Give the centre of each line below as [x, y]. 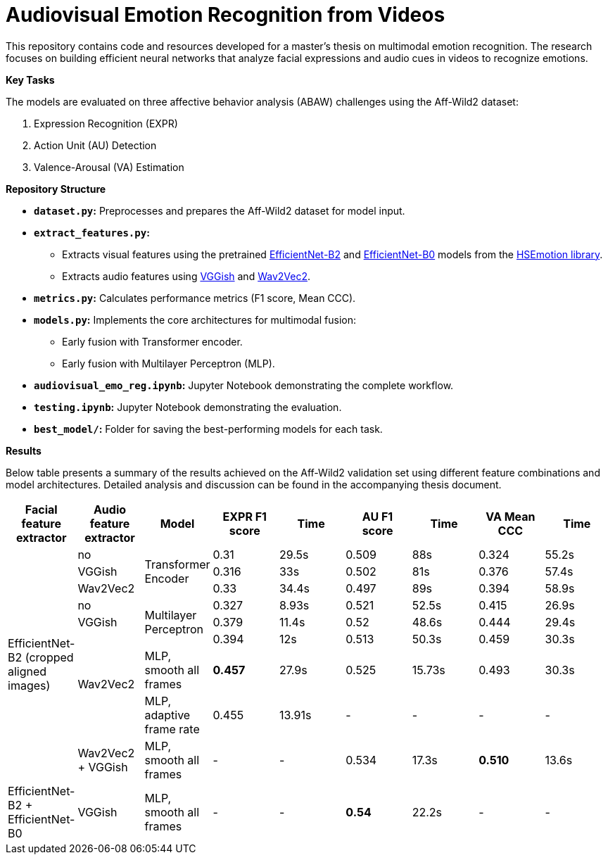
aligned [27, 671]
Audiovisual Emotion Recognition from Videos [226, 15]
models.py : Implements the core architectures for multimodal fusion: [195, 320]
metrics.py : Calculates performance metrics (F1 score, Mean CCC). [195, 298]
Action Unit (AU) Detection [95, 145]
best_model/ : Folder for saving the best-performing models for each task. [208, 429]
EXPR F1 [245, 516]
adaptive [167, 715]
